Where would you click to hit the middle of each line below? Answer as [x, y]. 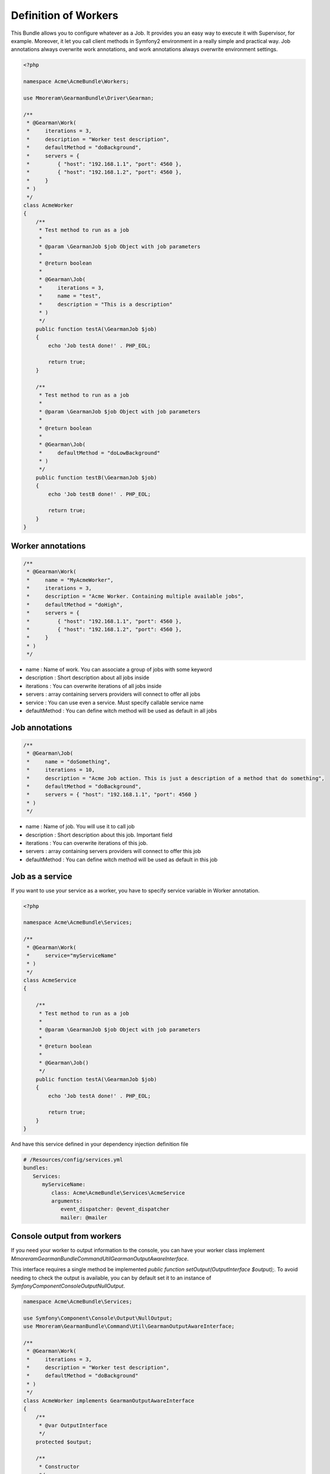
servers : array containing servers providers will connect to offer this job [113, 851]
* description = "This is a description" [106, 304]
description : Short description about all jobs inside [88, 677]
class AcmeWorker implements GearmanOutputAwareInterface [109, 1401]
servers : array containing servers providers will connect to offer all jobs [113, 694]
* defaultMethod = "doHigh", [75, 605]
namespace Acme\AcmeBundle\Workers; [76, 82]
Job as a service [42, 876]
